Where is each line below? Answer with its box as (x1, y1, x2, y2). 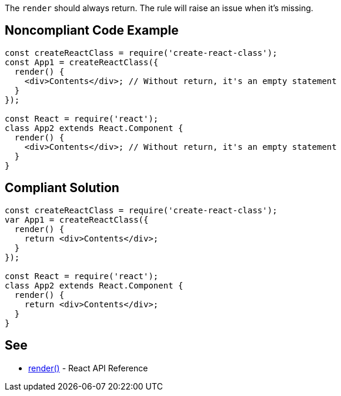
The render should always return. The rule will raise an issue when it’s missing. (5, 3, 313, 13)
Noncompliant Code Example (5, 23, 179, 38)
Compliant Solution (5, 180, 119, 196)
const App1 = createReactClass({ (5, 57, 159, 67)
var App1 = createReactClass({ (5, 214, 149, 224)
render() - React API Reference (28, 363, 148, 373)
